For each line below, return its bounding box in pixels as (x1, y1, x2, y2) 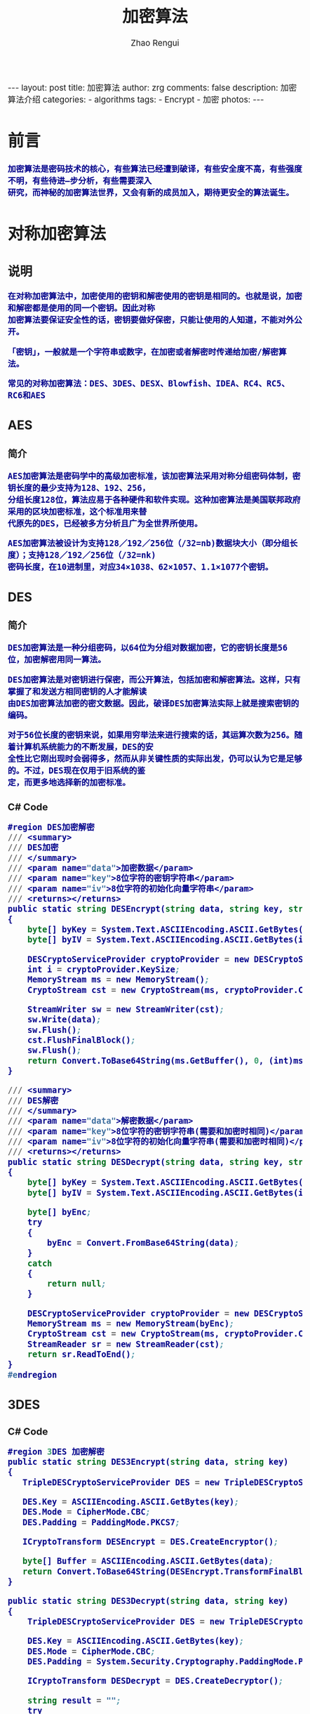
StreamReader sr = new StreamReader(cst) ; (27, 1339, 225, 1349)
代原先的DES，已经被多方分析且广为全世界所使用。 (8, 518, 203, 529)
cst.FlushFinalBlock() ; (27, 1035, 137, 1045)
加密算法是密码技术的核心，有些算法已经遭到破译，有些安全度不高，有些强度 (8, 164, 302, 174)
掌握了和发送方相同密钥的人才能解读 (8, 686, 147, 697)
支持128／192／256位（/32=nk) (27, 551, 156, 560)
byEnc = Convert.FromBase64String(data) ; (46, 1237, 239, 1248)
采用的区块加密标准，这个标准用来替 (8, 506, 147, 517)
